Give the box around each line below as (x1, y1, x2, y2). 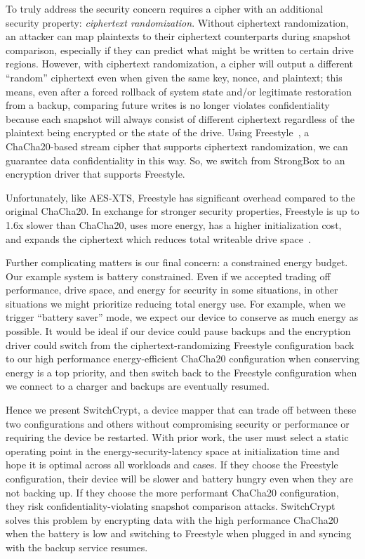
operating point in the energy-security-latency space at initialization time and (6, 443, 340, 458)
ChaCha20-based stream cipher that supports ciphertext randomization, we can (6, 138, 348, 153)
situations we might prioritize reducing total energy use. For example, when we (6, 296, 345, 310)
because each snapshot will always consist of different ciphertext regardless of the (6, 111, 354, 126)
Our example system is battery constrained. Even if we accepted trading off (6, 268, 331, 283)
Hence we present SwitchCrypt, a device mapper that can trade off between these (6, 402, 357, 417)
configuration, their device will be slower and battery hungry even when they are (6, 471, 353, 485)
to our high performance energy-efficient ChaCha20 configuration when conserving (6, 351, 359, 366)
